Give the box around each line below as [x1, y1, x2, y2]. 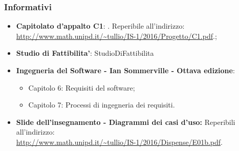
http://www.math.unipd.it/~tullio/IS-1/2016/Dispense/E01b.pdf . [16, 136, 223, 147]
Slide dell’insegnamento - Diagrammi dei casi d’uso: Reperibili [16, 116, 235, 127]
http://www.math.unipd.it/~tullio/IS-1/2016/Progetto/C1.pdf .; [16, 30, 217, 41]
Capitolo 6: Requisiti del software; [28, 82, 135, 93]
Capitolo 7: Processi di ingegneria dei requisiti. [28, 99, 175, 110]
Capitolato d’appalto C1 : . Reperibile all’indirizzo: [16, 20, 185, 31]
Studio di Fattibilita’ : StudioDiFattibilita [16, 48, 154, 58]
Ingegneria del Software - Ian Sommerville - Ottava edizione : [16, 65, 235, 75]
